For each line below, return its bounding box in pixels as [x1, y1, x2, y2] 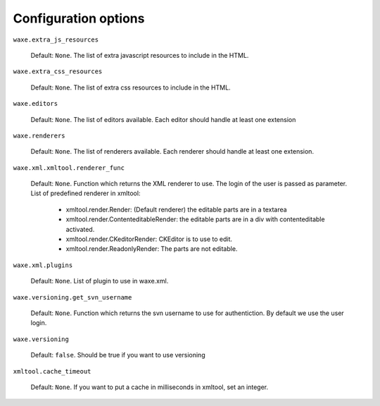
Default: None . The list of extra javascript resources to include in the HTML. [30, 51, 249, 59]
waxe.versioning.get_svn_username [13, 293, 132, 301]
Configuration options [13, 11, 145, 26]
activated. [65, 225, 95, 233]
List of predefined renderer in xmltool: [30, 189, 141, 197]
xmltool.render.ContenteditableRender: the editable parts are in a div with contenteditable [65, 215, 325, 223]
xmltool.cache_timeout [13, 367, 91, 375]
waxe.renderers [13, 131, 66, 140]
